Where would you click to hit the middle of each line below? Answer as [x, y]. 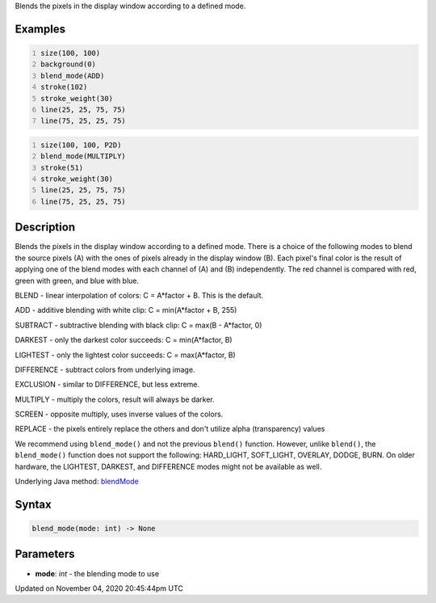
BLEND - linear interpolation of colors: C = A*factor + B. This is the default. [139, 295]
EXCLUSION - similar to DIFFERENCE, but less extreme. [107, 385]
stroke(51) [62, 167]
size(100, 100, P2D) [81, 145]
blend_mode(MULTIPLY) [84, 156]
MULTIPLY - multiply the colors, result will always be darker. [115, 399]
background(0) [69, 64]
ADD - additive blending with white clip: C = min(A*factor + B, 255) [126, 310]
